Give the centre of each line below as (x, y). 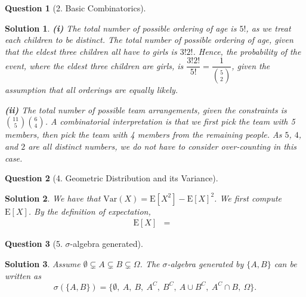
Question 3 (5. (34, 244)
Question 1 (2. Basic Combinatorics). (75, 8)
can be (285, 264)
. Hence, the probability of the (247, 51)
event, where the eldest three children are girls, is (94, 65)
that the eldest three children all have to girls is (91, 51)
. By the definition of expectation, (89, 211)
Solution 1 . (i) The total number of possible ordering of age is (121, 28)
